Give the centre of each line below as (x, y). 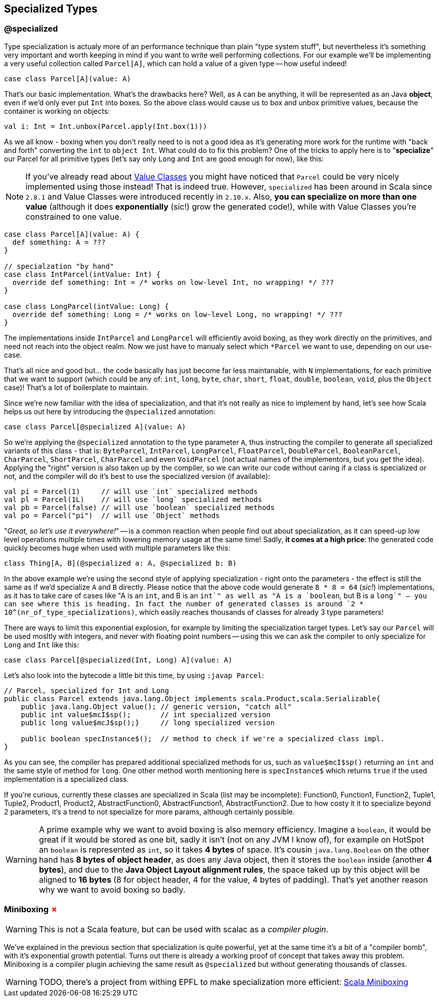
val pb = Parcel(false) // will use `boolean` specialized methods (139, 507)
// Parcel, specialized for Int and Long (87, 690)
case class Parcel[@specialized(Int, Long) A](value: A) (118, 660)
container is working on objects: (57, 111)
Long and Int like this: (42, 644)
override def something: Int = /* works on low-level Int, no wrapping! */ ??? (173, 282)
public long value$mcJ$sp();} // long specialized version (148, 722)
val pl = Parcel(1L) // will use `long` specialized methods (133, 499)
